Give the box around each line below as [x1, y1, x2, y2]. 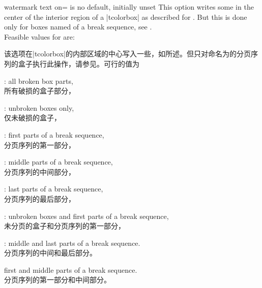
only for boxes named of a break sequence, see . [4, 21, 152, 32]
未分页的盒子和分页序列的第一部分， [4, 220, 125, 231]
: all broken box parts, [4, 75, 73, 86]
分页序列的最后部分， [4, 193, 75, 204]
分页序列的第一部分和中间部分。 [4, 274, 111, 285]
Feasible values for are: [4, 31, 75, 42]
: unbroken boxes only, [4, 102, 74, 113]
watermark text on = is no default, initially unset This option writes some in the [4, 2, 254, 12]
